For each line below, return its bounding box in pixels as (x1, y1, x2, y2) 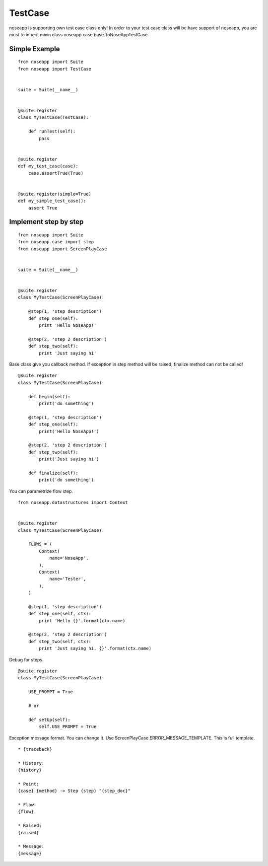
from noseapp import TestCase (18, 66, 92, 72)
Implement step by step (9, 217, 84, 226)
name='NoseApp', (49, 555, 89, 561)
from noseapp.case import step (18, 239, 94, 245)
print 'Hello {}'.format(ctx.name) (39, 618, 126, 623)
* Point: (18, 781, 39, 787)
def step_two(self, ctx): (28, 639, 92, 644)
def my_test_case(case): (18, 163, 78, 169)
